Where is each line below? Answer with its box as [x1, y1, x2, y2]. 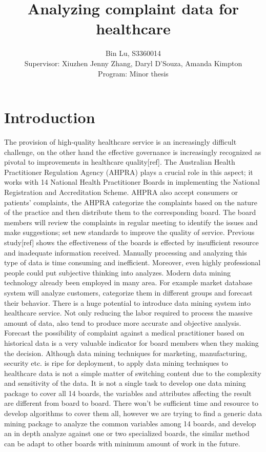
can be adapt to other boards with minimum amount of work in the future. [4, 438, 240, 448]
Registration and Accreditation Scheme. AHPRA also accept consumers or [4, 187, 238, 197]
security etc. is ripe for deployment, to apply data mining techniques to [4, 358, 228, 368]
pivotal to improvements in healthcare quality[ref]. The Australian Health [4, 156, 235, 167]
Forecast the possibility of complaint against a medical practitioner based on [4, 327, 244, 338]
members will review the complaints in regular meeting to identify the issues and [4, 217, 258, 227]
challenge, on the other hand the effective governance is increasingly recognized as [4, 146, 261, 157]
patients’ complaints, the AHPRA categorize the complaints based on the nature [4, 196, 257, 207]
